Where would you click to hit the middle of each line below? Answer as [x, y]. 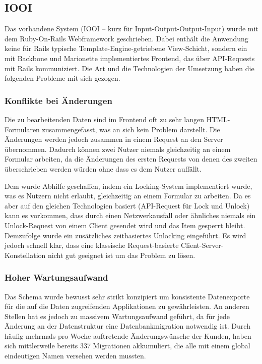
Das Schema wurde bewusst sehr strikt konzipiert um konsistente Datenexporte [127, 296]
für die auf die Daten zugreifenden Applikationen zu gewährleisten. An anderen [127, 306]
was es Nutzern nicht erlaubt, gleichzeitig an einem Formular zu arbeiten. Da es [128, 196]
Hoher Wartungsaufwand [56, 277]
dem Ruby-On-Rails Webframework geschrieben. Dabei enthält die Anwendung [126, 38]
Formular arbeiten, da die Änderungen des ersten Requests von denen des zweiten [131, 159]
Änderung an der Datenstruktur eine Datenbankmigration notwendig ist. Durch [127, 326]
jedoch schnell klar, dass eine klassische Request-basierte [92, 245]
